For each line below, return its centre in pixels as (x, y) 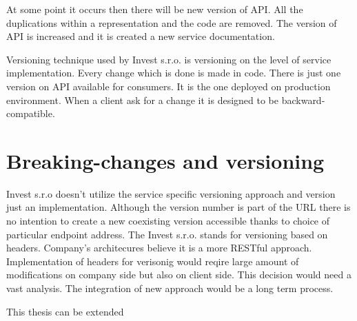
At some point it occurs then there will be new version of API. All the (155, 9)
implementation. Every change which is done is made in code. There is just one (174, 73)
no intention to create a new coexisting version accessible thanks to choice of (168, 221)
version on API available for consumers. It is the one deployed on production (169, 86)
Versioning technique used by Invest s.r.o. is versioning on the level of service (169, 59)
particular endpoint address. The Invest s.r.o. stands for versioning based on (167, 234)
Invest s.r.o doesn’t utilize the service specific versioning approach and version (171, 193)
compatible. (31, 113)
